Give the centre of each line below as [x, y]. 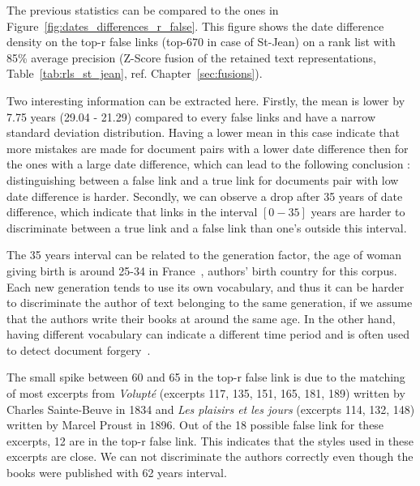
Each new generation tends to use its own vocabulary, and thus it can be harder [206, 286]
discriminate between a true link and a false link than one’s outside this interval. [207, 227]
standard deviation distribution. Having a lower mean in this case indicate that [204, 132]
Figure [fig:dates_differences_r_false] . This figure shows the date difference [195, 26]
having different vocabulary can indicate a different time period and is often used [208, 334]
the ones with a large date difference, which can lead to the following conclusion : [208, 164]
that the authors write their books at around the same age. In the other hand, [201, 318]
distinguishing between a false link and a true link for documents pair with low [203, 179]
